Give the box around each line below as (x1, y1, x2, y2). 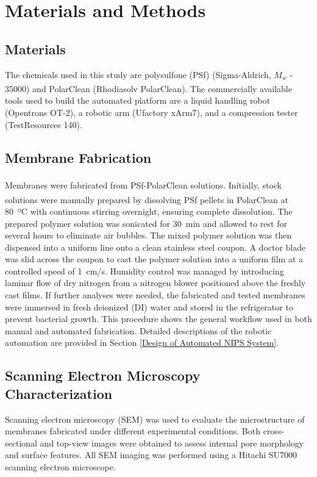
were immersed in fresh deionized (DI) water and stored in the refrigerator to (5, 300, 293, 313)
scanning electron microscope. (5, 461, 116, 473)
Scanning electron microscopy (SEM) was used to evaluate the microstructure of (5, 412, 305, 425)
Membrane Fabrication (5, 148, 152, 167)
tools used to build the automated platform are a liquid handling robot (5, 94, 271, 107)
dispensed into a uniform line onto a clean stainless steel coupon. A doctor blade (5, 240, 306, 253)
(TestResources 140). (5, 118, 82, 131)
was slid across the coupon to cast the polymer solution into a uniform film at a (5, 253, 304, 265)
